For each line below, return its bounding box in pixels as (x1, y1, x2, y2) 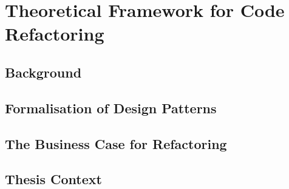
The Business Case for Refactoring (5, 134, 227, 153)
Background (5, 62, 82, 81)
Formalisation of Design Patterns (5, 98, 217, 117)
